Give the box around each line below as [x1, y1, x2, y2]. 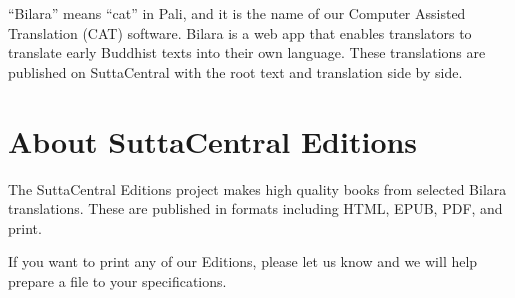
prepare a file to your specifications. [8, 270, 227, 291]
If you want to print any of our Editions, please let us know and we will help [8, 251, 478, 272]
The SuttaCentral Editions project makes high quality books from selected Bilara [8, 178, 507, 199]
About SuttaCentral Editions [8, 120, 418, 161]
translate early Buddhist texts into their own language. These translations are [8, 42, 486, 63]
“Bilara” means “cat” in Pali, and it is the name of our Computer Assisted [8, 3, 466, 23]
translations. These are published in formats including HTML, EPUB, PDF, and [8, 198, 503, 219]
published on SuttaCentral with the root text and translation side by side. [8, 61, 463, 82]
